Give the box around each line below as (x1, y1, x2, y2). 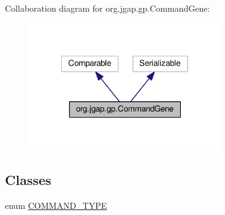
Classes (5, 170, 51, 189)
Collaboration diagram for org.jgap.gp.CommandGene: (5, 2, 210, 14)
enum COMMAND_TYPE (5, 199, 107, 212)
